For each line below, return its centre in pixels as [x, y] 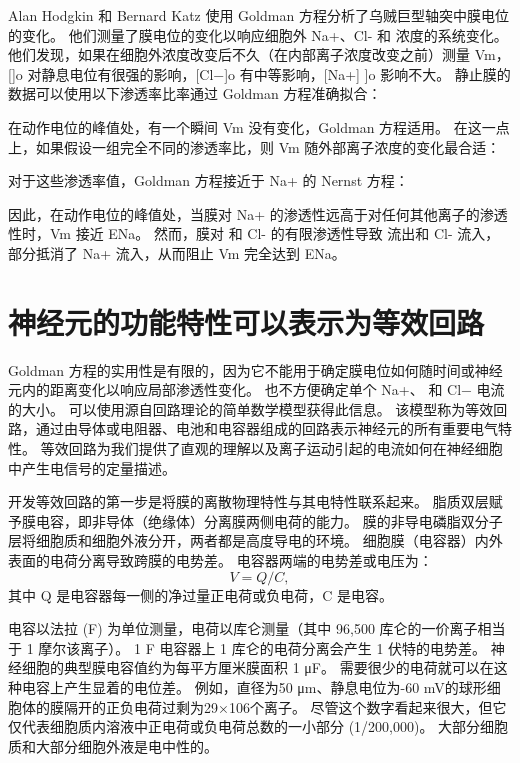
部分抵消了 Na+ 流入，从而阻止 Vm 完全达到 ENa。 [177, 252]
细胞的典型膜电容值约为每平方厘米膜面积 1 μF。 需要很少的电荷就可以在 [257, 667]
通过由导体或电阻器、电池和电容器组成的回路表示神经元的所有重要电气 [266, 428]
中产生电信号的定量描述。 [92, 467]
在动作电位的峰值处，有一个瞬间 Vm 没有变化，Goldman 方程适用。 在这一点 [259, 126]
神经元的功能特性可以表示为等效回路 [246, 321]
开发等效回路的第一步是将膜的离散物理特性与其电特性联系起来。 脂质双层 [248, 501]
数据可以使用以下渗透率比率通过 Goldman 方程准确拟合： [195, 93]
